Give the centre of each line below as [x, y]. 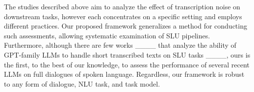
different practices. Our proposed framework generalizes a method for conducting [126, 26]
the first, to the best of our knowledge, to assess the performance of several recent [127, 64]
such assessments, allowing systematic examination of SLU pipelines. [107, 35]
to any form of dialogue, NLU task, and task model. [82, 83]
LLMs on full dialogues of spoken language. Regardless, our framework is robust [124, 74]
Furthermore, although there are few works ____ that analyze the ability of [120, 45]
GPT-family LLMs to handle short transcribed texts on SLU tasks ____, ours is [127, 54]
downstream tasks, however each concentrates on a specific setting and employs [123, 16]
